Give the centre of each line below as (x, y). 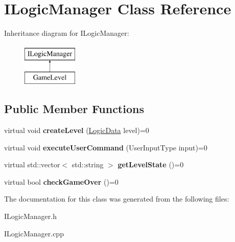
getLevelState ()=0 (151, 164)
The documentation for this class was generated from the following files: (117, 199)
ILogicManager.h (30, 216)
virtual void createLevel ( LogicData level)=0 (77, 130)
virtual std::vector (32, 164)
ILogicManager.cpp (34, 233)
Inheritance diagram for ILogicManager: (67, 33)
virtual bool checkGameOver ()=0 (61, 181)
